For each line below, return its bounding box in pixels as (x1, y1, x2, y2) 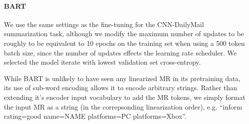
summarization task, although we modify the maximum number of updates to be (4, 28, 244, 39)
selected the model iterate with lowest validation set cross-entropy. (4, 57, 201, 67)
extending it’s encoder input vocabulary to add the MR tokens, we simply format (4, 92, 246, 102)
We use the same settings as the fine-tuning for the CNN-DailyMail (4, 19, 204, 29)
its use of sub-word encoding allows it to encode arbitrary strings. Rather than (4, 83, 237, 93)
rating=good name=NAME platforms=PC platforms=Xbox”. (4, 111, 187, 121)
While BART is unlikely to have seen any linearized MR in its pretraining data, (4, 73, 241, 83)
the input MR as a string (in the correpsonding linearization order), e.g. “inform (4, 101, 242, 111)
